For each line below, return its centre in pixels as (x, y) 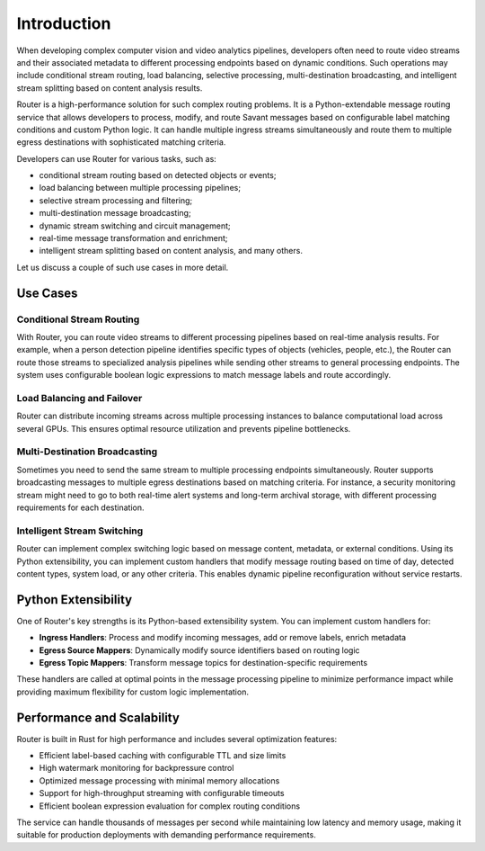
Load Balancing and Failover (79, 398)
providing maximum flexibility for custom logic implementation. (132, 692)
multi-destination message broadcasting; (115, 213)
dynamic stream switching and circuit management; (135, 226)
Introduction (64, 23)
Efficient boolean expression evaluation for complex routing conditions (170, 806)
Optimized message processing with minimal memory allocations (159, 780)
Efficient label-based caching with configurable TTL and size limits (163, 756)
